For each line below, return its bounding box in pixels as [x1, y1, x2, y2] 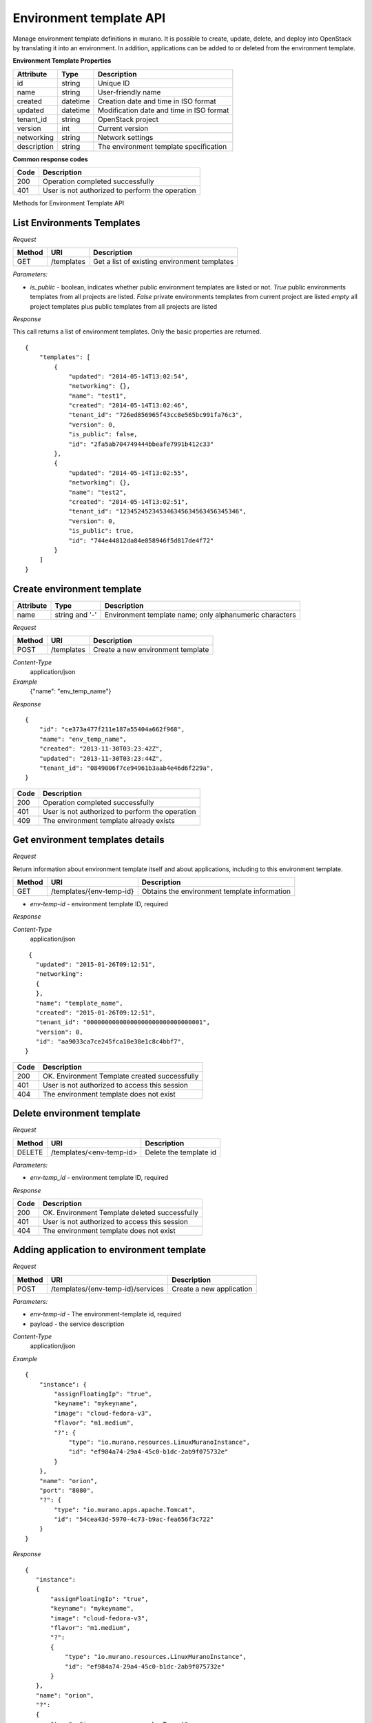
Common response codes [12, 155, 89, 163]
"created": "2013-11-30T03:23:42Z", [39, 745, 163, 753]
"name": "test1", [68, 391, 127, 400]
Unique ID [97, 78, 130, 88]
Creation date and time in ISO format [97, 96, 216, 106]
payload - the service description [30, 1320, 125, 1328]
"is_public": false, [68, 431, 138, 438]
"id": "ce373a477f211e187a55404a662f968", [39, 726, 185, 733]
